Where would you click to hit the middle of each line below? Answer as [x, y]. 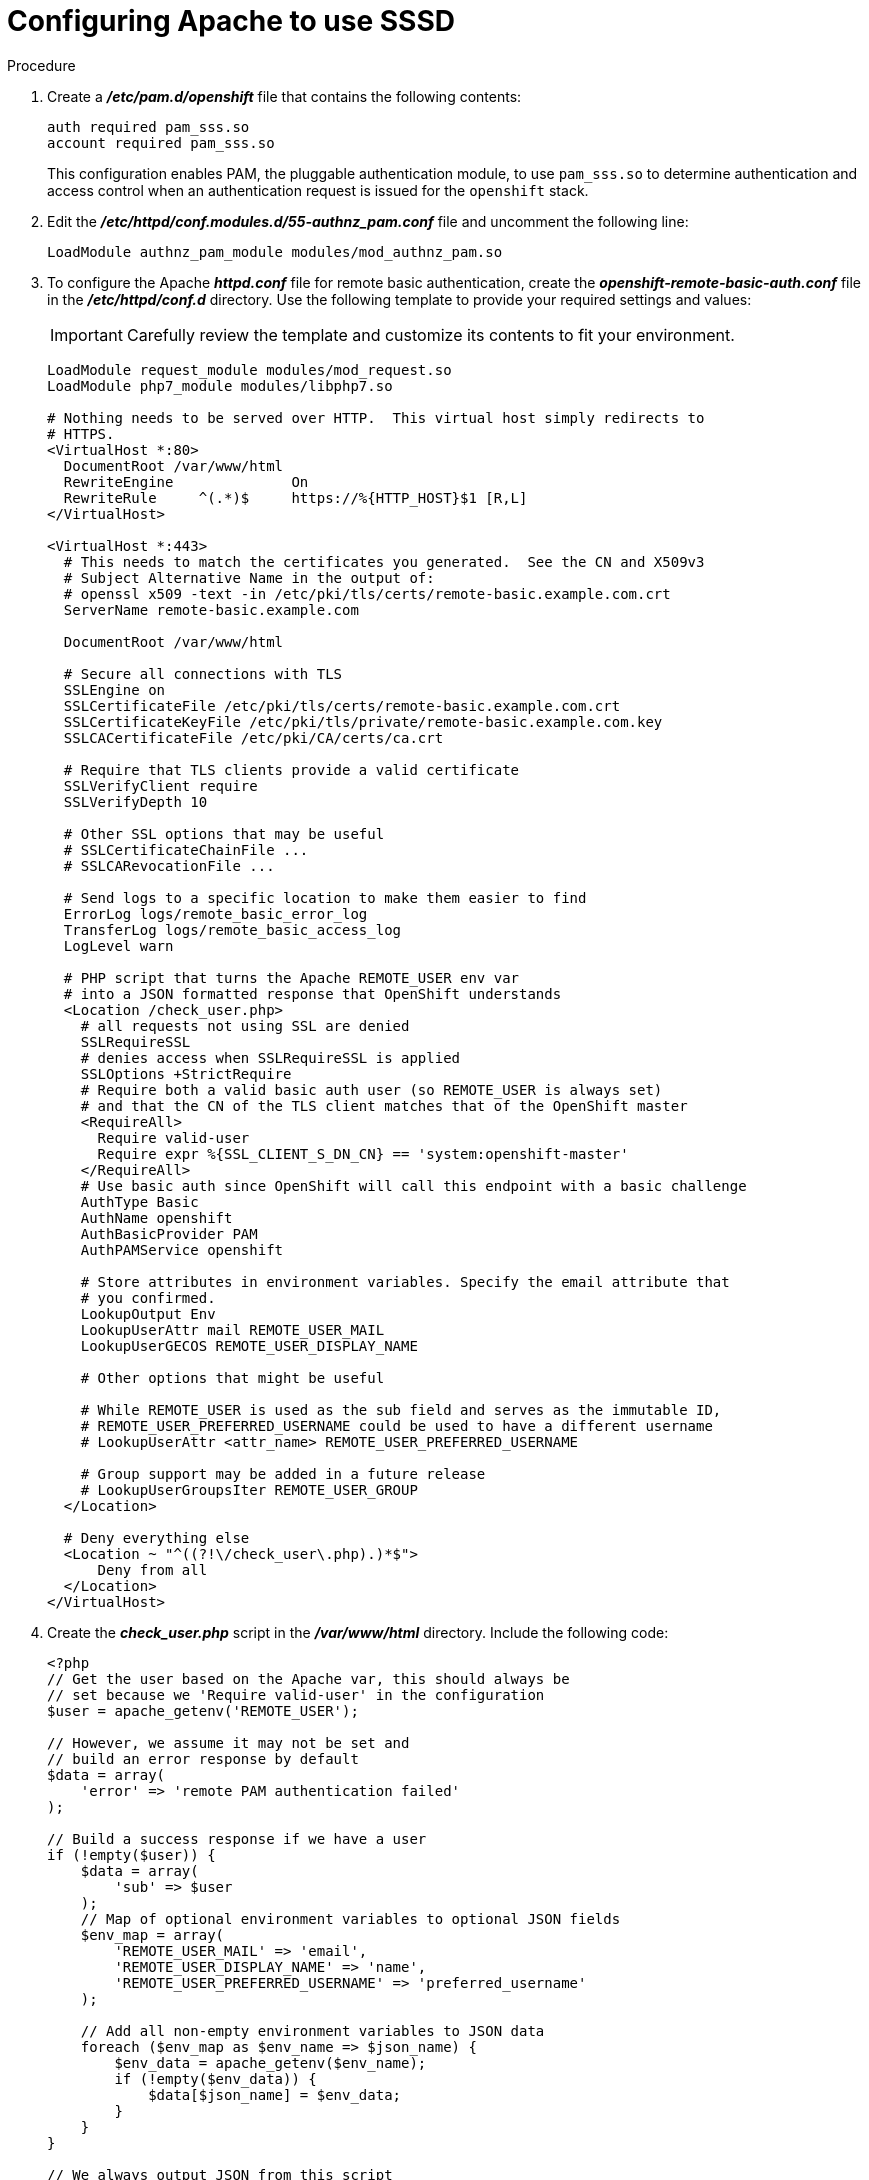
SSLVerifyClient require [160, 785]
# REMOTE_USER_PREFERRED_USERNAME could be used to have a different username [396, 1425]
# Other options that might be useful [232, 1377]
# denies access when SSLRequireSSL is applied [270, 1057]
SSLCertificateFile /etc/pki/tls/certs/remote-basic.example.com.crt [342, 705]
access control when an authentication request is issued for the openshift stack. [318, 190]
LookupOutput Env [148, 1313]
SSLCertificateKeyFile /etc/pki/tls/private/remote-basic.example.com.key [363, 721]
